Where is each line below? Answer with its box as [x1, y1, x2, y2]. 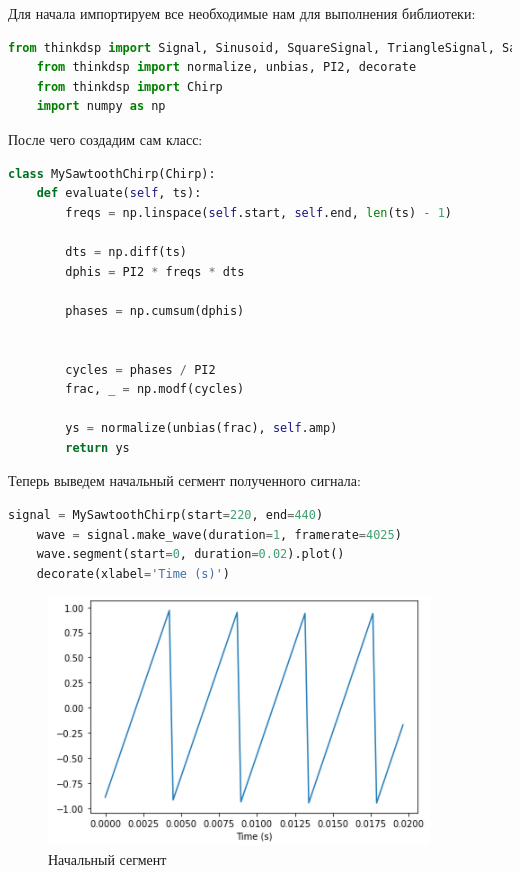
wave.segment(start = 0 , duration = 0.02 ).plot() [36, 547, 345, 562]
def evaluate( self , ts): [36, 186, 202, 201]
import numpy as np [36, 99, 166, 114]
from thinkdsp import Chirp [36, 79, 223, 94]
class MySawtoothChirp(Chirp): [8, 166, 216, 181]
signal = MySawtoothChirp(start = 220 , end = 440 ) [8, 508, 324, 523]
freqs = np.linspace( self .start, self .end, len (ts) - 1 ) [65, 205, 452, 220]
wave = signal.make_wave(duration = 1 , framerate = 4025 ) [36, 527, 402, 542]
